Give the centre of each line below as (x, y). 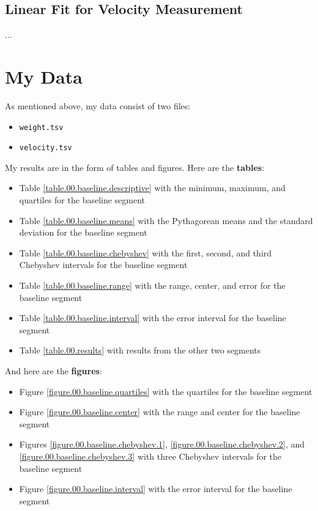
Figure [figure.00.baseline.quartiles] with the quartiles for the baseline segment (166, 391)
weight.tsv (41, 127)
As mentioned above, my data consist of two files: (98, 105)
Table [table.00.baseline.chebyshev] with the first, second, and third (146, 252)
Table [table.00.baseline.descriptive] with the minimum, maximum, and (152, 188)
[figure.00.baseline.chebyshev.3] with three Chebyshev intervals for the (150, 456)
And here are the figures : (54, 370)
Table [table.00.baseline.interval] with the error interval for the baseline (153, 318)
